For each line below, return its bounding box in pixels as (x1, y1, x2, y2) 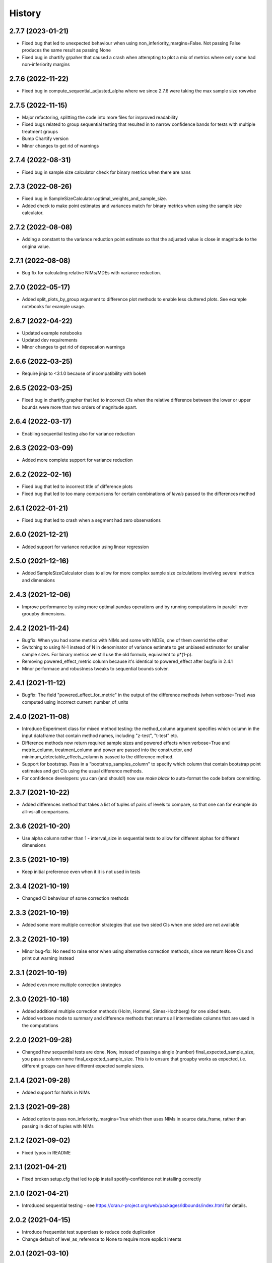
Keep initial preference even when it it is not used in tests (22, 869, 141, 875)
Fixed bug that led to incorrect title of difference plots (22, 483, 133, 490)
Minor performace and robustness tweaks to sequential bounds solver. (22, 665, 169, 671)
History (9, 8, 41, 19)
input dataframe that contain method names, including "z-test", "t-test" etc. (22, 733, 179, 739)
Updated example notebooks (22, 330, 82, 336)
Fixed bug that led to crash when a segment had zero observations (22, 517, 161, 523)
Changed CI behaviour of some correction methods (22, 895, 129, 901)
